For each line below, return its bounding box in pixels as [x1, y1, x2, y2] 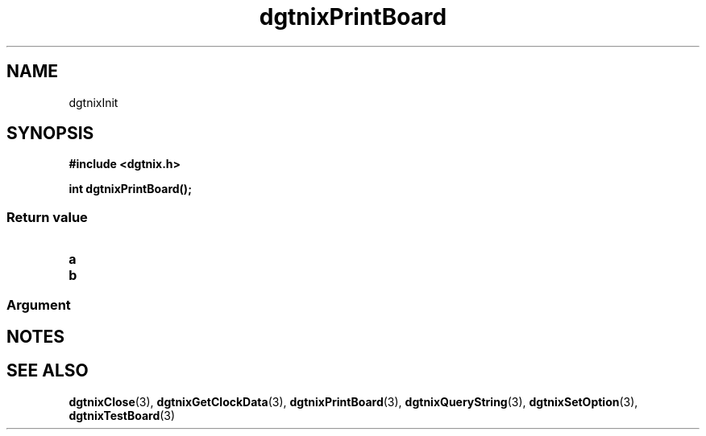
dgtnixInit [69, 95, 118, 109]
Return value [6, 208, 88, 225]
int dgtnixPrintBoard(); [69, 182, 192, 196]
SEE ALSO [6, 360, 89, 381]
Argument [6, 296, 71, 313]
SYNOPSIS [6, 123, 94, 144]
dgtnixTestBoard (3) [69, 408, 176, 422]
